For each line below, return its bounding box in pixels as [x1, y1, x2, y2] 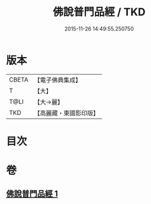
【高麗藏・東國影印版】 [34, 109, 99, 117]
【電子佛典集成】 [34, 76, 81, 84]
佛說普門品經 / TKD [52, 5, 146, 19]
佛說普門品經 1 [6, 189, 58, 199]
